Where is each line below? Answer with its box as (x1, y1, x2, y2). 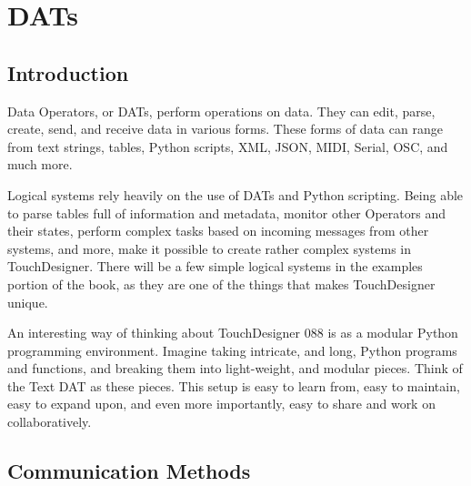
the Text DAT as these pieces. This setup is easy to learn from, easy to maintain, (7, 376, 460, 395)
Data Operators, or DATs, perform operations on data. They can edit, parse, (7, 101, 436, 120)
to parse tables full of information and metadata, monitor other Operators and (7, 203, 446, 222)
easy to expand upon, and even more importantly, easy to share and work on (7, 394, 436, 413)
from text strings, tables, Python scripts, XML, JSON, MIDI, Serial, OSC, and (7, 137, 448, 156)
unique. (7, 292, 48, 311)
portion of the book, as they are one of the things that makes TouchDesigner (7, 274, 436, 293)
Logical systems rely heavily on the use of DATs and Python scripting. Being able (7, 185, 464, 204)
